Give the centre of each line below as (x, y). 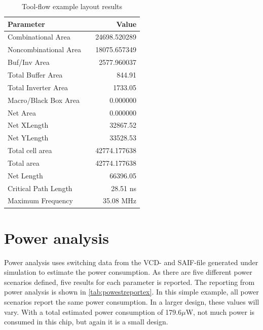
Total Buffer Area (35, 74)
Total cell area (30, 150)
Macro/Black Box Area (44, 100)
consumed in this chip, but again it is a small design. (86, 322)
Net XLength (28, 125)
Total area (24, 162)
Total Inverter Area (38, 87)
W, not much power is (220, 311)
